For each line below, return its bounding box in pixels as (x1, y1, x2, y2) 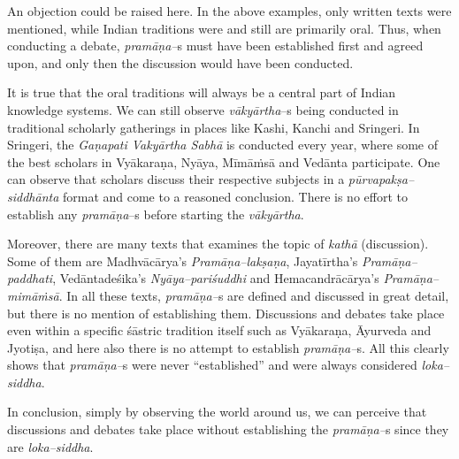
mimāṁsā (7, 286, 59, 304)
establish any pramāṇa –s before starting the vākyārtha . (7, 204, 304, 223)
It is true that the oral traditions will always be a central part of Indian (7, 83, 396, 102)
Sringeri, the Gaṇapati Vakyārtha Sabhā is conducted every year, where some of (7, 135, 438, 154)
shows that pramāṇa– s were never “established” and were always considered (7, 356, 417, 374)
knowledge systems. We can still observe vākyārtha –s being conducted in (7, 100, 399, 119)
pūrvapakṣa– (348, 170, 415, 188)
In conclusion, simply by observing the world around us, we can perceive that (7, 402, 427, 421)
